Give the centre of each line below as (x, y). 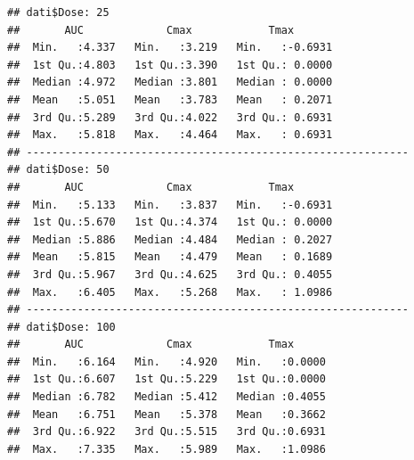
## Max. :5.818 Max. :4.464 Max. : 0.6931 (170, 135)
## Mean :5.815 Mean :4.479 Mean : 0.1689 (170, 257)
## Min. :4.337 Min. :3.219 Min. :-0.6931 (170, 48)
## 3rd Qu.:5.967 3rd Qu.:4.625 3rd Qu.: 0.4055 (170, 274)
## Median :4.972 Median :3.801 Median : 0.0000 (170, 82)
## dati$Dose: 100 (61, 327)
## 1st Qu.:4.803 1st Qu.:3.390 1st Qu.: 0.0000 (170, 65)
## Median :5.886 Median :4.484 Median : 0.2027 (170, 239)
